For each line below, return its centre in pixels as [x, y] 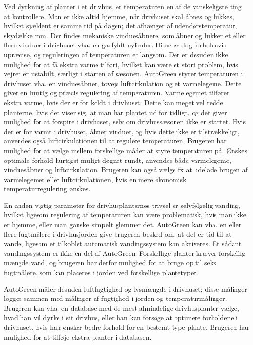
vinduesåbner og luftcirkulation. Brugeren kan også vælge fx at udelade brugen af [126, 170]
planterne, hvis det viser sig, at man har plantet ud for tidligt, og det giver [116, 112]
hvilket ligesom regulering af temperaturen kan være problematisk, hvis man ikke [125, 215]
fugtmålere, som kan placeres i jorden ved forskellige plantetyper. [101, 272]
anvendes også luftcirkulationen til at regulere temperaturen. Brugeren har [115, 141]
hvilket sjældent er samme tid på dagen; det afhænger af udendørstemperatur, [121, 26]
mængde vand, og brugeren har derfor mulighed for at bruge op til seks [110, 263]
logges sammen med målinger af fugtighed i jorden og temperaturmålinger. [116, 298]
